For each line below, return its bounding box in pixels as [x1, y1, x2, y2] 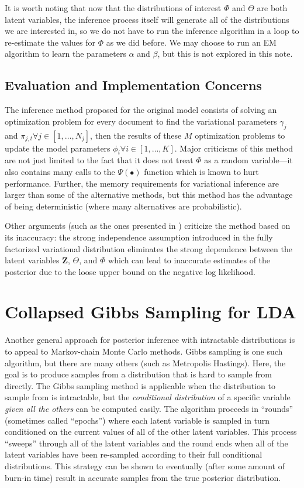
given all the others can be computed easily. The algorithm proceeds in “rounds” [5, 402, 293, 414]
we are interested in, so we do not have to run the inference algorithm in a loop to [5, 25, 299, 37]
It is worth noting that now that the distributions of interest [5, 2, 222, 13]
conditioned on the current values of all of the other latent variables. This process [5, 425, 297, 438]
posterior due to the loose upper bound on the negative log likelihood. [5, 265, 255, 277]
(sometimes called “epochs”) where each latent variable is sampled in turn [5, 414, 270, 426]
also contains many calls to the [5, 165, 115, 177]
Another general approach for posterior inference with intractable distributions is [5, 334, 295, 346]
